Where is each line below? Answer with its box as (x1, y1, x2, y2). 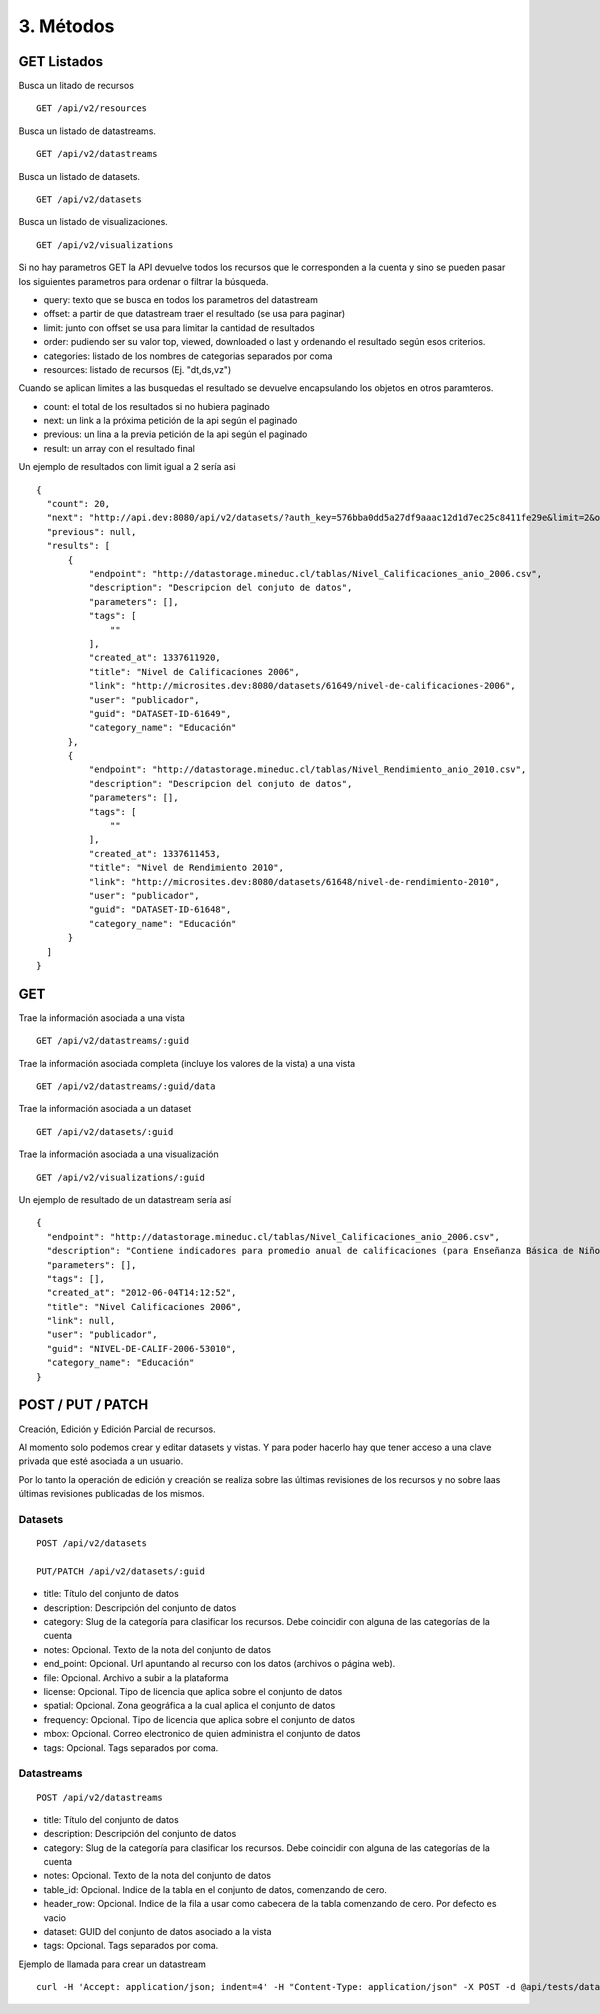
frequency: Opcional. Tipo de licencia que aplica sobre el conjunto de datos (43, 1713, 355, 1725)
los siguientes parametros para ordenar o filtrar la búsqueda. (18, 275, 269, 287)
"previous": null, (46, 526, 137, 537)
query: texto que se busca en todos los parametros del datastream (43, 293, 319, 305)
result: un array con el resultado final (43, 442, 195, 454)
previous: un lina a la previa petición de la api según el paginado (43, 428, 308, 440)
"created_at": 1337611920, (88, 652, 222, 664)
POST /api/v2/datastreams (36, 1791, 164, 1803)
